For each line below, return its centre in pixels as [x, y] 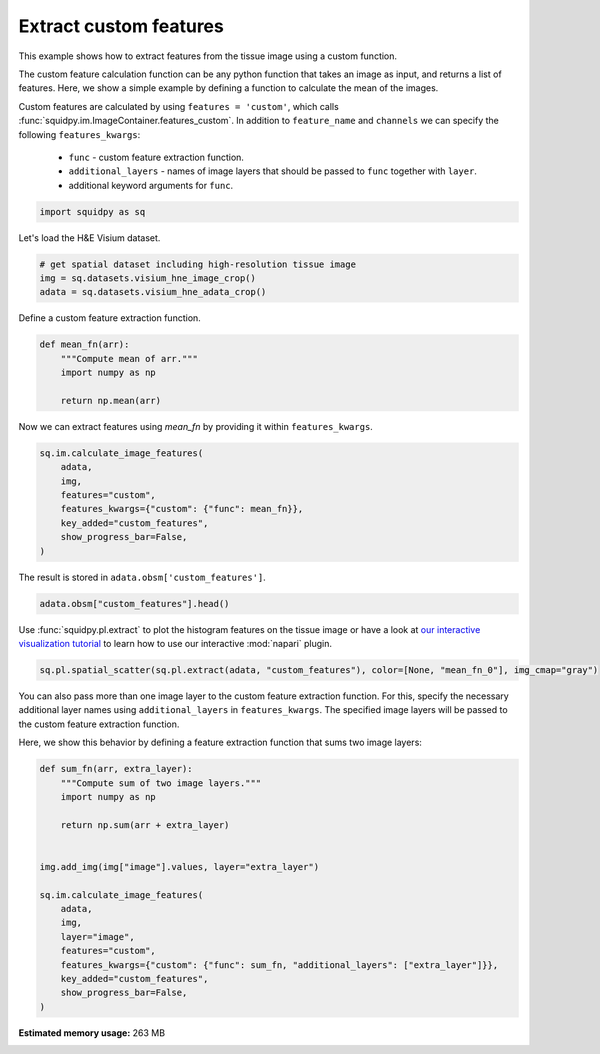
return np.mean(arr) [111, 400]
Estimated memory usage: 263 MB [91, 1032]
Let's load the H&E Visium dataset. [89, 237]
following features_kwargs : [79, 134]
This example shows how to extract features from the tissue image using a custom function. [208, 56]
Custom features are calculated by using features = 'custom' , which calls [178, 106]
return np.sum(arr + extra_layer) [145, 824]
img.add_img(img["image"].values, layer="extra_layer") [179, 866]
